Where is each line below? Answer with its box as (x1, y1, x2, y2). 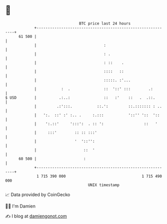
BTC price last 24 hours (79, 21, 131, 26)
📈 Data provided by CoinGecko (5, 192, 70, 198)
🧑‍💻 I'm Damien (5, 203, 36, 209)
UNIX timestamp (87, 182, 120, 188)
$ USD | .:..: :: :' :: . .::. (5, 95, 155, 100)
